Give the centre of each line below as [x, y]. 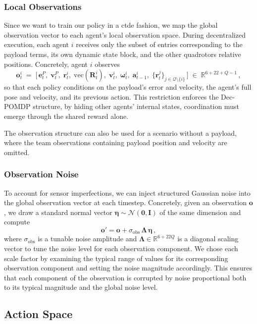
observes [107, 64]
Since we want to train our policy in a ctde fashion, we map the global [111, 25]
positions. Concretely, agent [46, 64]
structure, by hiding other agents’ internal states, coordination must [136, 106]
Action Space [38, 314]
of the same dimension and [200, 212]
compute [17, 222]
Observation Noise [41, 174]
